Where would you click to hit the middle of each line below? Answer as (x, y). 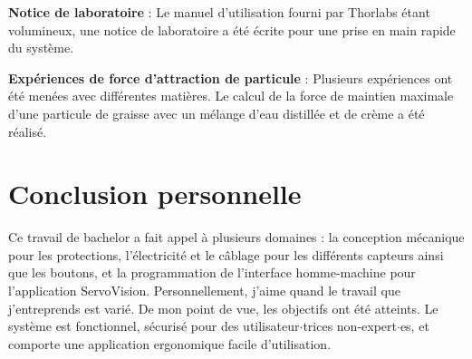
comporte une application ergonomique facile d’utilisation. (170, 343)
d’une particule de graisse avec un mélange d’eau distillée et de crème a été (217, 113)
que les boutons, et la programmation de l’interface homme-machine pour (212, 272)
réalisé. (28, 131)
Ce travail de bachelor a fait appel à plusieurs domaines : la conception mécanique (236, 237)
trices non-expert (350, 326)
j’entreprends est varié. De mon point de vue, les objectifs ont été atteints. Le (223, 308)
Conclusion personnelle (155, 194)
